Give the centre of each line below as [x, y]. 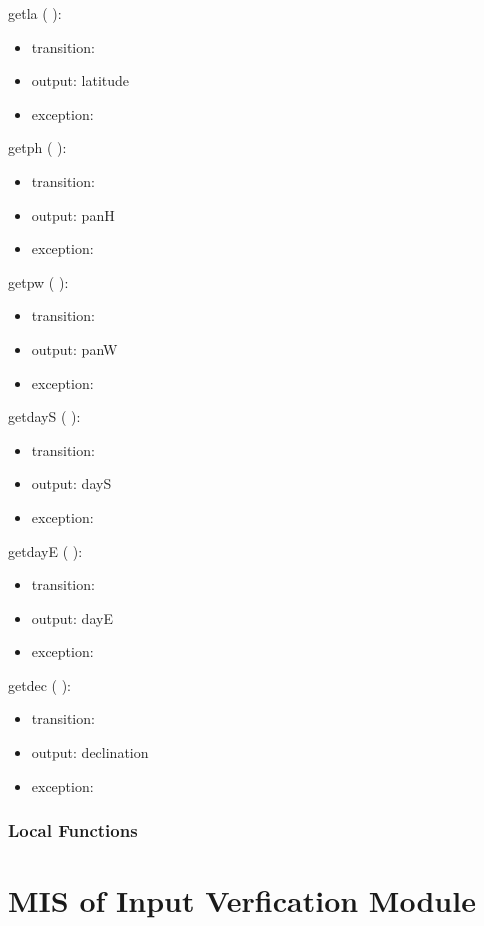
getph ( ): [37, 147]
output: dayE [72, 617]
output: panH [73, 214]
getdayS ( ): [44, 416]
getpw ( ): [38, 281]
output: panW [74, 348]
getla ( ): [35, 13]
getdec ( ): [39, 684]
